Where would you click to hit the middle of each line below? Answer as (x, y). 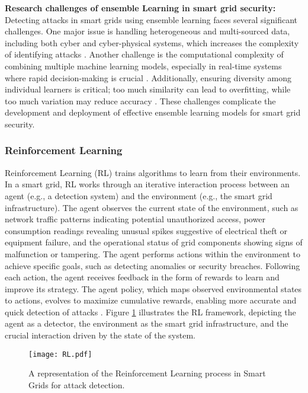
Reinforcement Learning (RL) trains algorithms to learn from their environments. (153, 172)
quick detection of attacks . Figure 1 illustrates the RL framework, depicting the (150, 311)
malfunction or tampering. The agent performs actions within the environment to (153, 253)
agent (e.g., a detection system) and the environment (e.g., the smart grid (139, 195)
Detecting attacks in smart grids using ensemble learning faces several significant (151, 19)
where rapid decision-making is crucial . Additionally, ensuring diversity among (148, 77)
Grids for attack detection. (77, 384)
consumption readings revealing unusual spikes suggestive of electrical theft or (146, 230)
